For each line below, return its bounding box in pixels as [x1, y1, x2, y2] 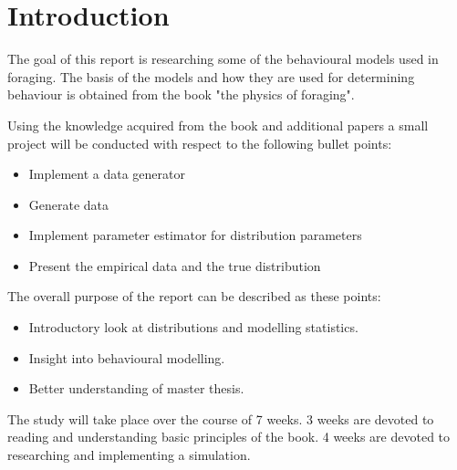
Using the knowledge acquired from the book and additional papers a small [7, 115, 429, 134]
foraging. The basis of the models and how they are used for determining [7, 67, 415, 86]
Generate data [28, 194, 109, 214]
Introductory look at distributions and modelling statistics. [28, 318, 358, 337]
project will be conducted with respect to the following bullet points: [7, 133, 392, 152]
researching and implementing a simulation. [7, 445, 251, 465]
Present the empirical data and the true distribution [28, 256, 321, 275]
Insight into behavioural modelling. [28, 348, 225, 367]
